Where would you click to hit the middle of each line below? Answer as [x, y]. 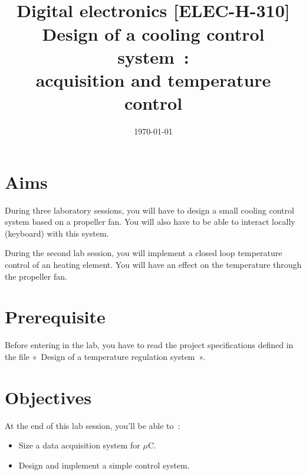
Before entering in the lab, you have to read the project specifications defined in [149, 345]
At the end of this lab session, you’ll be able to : [93, 425]
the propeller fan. [36, 276]
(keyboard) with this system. [57, 233]
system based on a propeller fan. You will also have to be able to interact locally [150, 222]
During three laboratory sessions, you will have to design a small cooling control [149, 210]
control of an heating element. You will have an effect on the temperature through [153, 264]
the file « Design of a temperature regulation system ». [105, 356]
